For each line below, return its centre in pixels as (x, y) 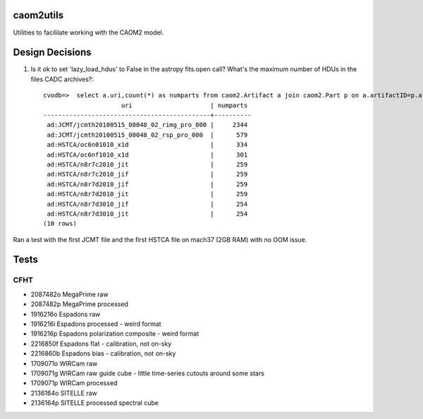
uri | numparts (184, 105)
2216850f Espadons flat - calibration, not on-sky (101, 344)
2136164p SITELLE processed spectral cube (94, 403)
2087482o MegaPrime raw (69, 294)
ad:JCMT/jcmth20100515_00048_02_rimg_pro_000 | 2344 (147, 125)
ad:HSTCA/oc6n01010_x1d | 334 (147, 145)
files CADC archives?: (62, 79)
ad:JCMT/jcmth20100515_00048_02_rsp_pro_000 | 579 (147, 135)
